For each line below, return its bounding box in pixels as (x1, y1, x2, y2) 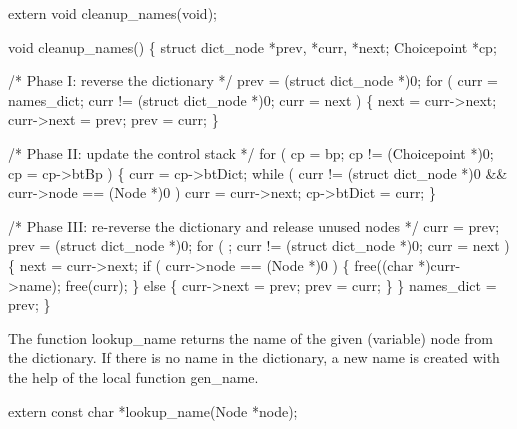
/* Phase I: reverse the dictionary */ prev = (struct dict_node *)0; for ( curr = (8, 70, 498, 91)
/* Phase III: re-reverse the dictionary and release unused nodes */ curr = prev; (8, 215, 500, 236)
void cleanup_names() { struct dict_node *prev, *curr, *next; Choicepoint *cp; (8, 36, 497, 57)
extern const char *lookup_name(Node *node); (8, 400, 298, 421)
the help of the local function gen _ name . (8, 366, 259, 387)
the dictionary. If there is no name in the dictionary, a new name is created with (8, 347, 500, 368)
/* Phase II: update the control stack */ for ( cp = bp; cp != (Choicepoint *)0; (8, 142, 494, 163)
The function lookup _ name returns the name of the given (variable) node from (8, 327, 493, 348)
